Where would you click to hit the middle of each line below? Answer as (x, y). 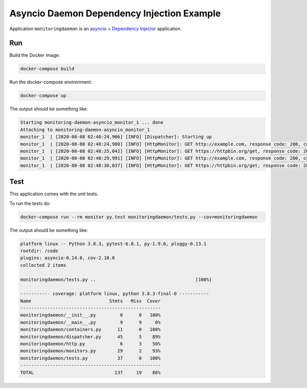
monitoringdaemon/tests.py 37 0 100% (90, 358)
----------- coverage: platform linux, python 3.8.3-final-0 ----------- (115, 294)
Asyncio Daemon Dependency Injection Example (115, 13)
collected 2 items (43, 265)
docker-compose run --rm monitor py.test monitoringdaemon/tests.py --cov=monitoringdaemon (139, 217)
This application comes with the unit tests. (54, 194)
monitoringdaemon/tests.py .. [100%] (116, 279)
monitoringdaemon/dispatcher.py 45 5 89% (90, 337)
